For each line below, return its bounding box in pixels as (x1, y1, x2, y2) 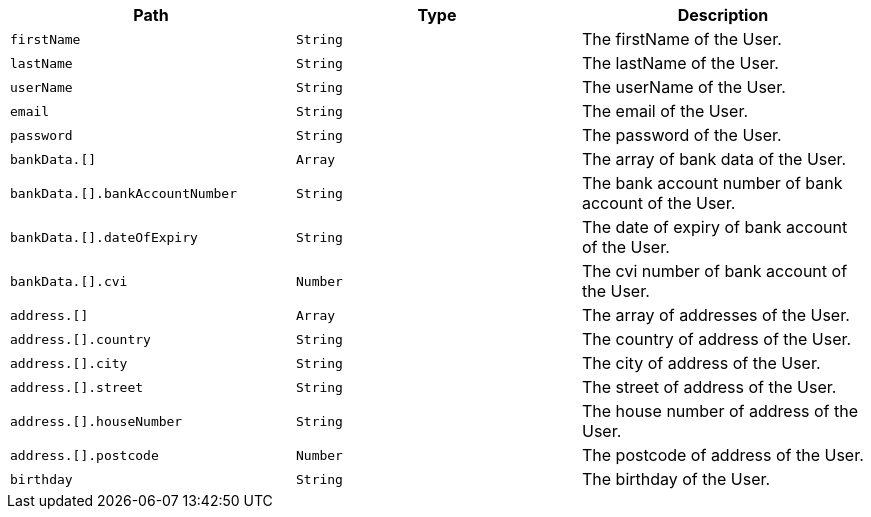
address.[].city (10, 355, 128, 371)
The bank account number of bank (581, 173, 843, 193)
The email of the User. (581, 101, 749, 121)
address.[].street (10, 379, 144, 395)
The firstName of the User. (581, 29, 782, 49)
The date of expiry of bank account (581, 217, 848, 237)
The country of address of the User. (581, 329, 852, 349)
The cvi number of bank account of (581, 261, 848, 281)
